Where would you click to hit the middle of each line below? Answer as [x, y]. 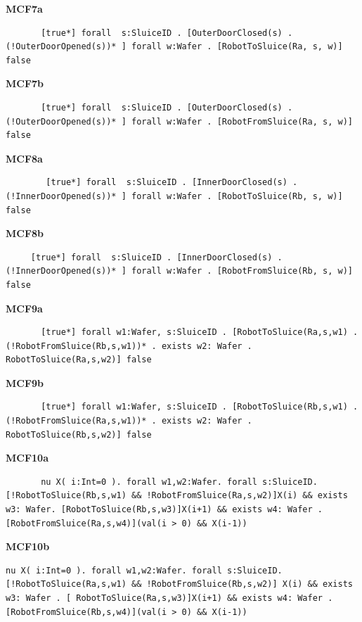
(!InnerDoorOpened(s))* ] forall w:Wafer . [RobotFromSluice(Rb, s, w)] [179, 271]
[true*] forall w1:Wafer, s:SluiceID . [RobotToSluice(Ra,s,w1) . [200, 332]
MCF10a [27, 458]
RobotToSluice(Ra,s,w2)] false [79, 360]
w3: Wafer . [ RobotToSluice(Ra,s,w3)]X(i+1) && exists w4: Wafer [164, 598]
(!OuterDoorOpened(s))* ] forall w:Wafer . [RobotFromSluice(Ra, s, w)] [179, 121]
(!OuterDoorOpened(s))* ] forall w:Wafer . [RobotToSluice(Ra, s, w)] [174, 47]
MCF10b [28, 546]
